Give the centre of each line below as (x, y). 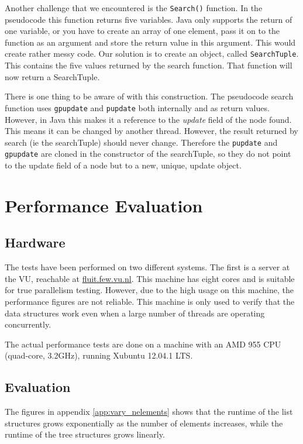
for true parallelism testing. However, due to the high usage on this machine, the (149, 290)
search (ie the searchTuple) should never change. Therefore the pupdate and (141, 142)
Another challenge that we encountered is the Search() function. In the (134, 8)
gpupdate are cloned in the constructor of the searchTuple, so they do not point (148, 154)
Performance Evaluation (104, 205)
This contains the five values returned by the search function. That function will (149, 65)
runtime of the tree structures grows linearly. (85, 434)
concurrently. (28, 324)
